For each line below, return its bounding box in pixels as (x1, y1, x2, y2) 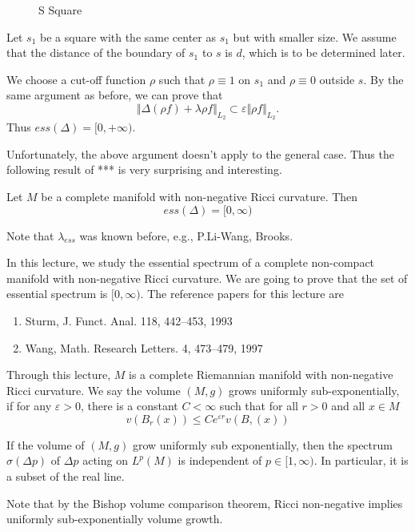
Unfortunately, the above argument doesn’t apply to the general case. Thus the (6, 145, 394, 162)
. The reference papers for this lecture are (140, 285, 344, 302)
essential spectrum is (6, 285, 108, 302)
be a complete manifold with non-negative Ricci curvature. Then (41, 187, 358, 204)
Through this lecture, (6, 366, 111, 383)
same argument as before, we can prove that (6, 87, 223, 103)
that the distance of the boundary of (6, 44, 186, 61)
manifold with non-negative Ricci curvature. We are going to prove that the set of (6, 269, 408, 286)
